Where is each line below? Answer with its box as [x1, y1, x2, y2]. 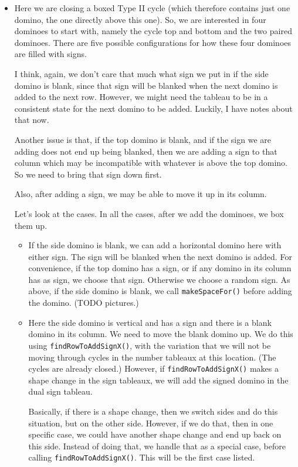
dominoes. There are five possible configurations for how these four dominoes [14, 36, 292, 48]
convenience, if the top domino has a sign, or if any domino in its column [28, 262, 292, 274]
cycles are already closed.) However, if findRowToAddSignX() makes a [28, 362, 279, 375]
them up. [14, 219, 48, 231]
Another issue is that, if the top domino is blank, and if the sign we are [14, 133, 271, 145]
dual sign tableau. [28, 385, 93, 398]
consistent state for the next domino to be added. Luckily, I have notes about [14, 102, 293, 114]
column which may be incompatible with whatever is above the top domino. [14, 156, 288, 169]
